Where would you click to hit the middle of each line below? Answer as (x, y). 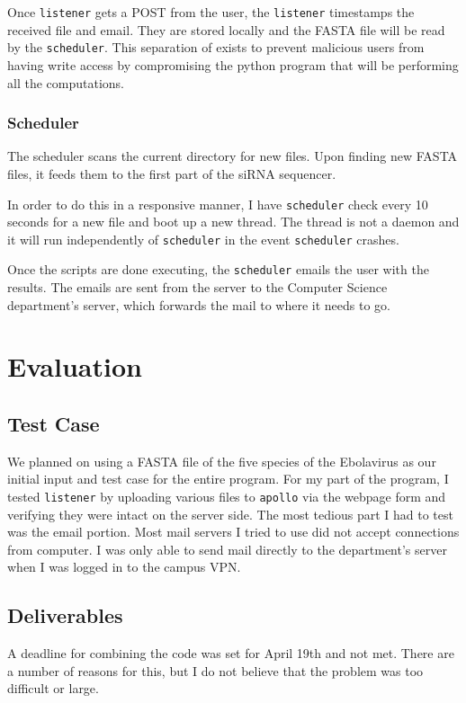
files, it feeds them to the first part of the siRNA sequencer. (172, 173)
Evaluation (75, 366)
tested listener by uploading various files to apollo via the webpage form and (227, 497)
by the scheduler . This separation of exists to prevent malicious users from (216, 47)
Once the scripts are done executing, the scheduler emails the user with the (218, 269)
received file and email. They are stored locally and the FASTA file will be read (226, 29)
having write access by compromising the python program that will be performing (233, 64)
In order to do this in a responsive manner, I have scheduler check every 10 (218, 204)
